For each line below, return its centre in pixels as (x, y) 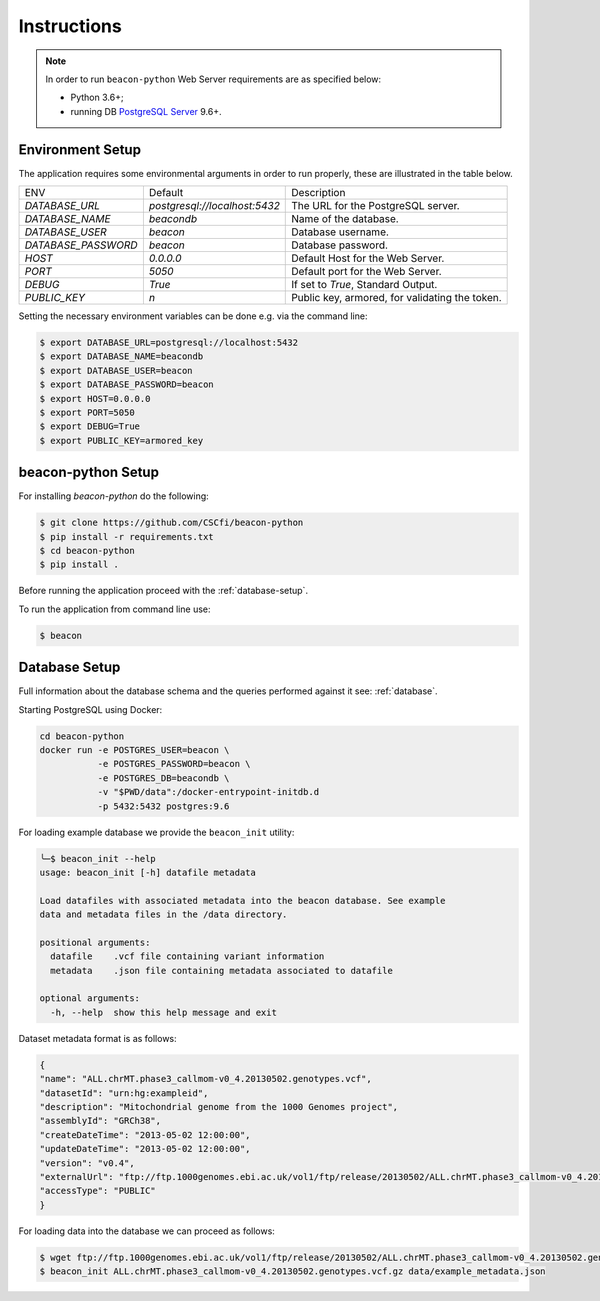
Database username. (340, 232)
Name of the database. (345, 219)
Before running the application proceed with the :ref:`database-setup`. (163, 591)
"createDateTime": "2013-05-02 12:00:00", (145, 1134)
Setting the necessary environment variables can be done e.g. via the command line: (193, 316)
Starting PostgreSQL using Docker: (90, 709)
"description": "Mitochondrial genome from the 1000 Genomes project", (219, 1106)
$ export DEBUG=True (89, 426)
